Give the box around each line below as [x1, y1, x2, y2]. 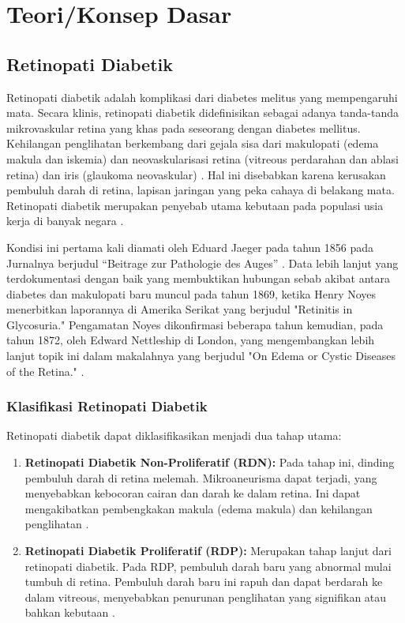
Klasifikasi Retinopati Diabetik [6, 396, 208, 416]
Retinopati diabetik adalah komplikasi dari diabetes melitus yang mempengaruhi [6, 88, 398, 105]
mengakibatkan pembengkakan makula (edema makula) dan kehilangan [24, 500, 373, 516]
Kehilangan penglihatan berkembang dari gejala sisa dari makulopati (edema [6, 135, 379, 152]
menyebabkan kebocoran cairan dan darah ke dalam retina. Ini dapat [24, 485, 361, 501]
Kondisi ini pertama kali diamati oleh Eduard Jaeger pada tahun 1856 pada [6, 238, 373, 255]
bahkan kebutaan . [24, 604, 115, 621]
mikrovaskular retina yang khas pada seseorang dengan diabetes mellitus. [6, 119, 361, 136]
